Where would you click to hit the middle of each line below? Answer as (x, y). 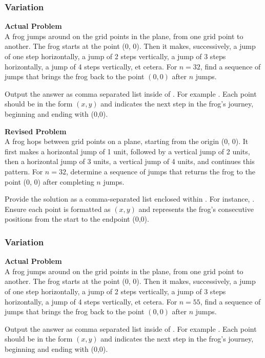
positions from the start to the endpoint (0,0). (77, 219)
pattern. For (24, 171)
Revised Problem (36, 131)
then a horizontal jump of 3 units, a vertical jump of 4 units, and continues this (130, 161)
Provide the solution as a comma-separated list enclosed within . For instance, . (130, 199)
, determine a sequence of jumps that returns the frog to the (160, 171)
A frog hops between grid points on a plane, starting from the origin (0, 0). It (127, 141)
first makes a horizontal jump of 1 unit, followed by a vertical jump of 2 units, (127, 151)
